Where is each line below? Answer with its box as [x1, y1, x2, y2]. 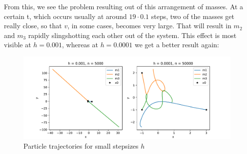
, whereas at [62, 39, 98, 50]
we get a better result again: [134, 39, 219, 50]
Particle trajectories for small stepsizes [23, 140, 139, 151]
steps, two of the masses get [151, 11, 234, 21]
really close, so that [4, 20, 62, 31]
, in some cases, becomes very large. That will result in [67, 20, 231, 31]
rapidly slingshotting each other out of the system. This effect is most [28, 30, 237, 40]
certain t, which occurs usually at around [4, 11, 127, 21]
